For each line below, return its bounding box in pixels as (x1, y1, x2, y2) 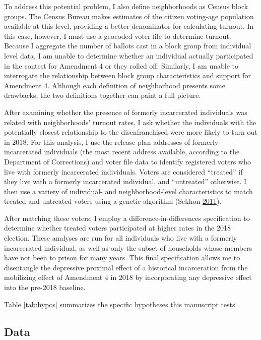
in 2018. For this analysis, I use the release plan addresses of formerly (4, 136, 219, 147)
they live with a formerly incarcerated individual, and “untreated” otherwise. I (4, 176, 247, 187)
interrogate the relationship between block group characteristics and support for (4, 70, 251, 81)
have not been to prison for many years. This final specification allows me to (4, 252, 240, 263)
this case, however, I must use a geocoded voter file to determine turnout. (4, 30, 231, 41)
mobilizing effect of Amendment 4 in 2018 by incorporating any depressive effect (4, 272, 252, 282)
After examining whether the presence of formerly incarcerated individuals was (4, 106, 247, 117)
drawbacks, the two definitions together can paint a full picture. (4, 90, 201, 100)
